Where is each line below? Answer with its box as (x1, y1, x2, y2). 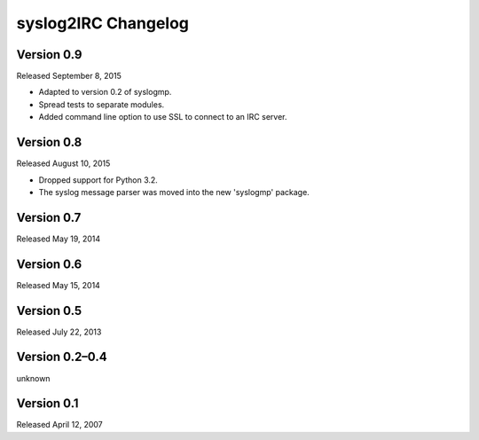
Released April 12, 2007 (16, 420, 103, 430)
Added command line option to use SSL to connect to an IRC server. (38, 112, 287, 122)
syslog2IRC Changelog (16, 13, 190, 33)
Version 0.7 (16, 209, 82, 225)
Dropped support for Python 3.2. (38, 174, 159, 185)
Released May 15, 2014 (16, 279, 101, 290)
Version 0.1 (16, 396, 79, 412)
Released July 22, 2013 (16, 326, 102, 337)
